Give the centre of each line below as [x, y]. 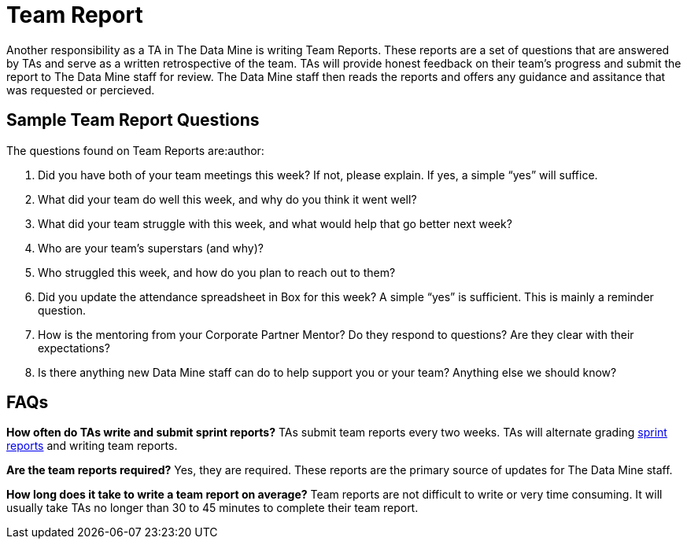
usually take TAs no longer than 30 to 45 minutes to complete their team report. [212, 508]
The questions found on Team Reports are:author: [135, 150]
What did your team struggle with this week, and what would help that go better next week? [275, 223]
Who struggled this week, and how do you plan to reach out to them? [217, 272]
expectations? [74, 348]
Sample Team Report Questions [133, 120]
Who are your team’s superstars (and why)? [151, 248]
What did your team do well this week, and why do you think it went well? [227, 199]
